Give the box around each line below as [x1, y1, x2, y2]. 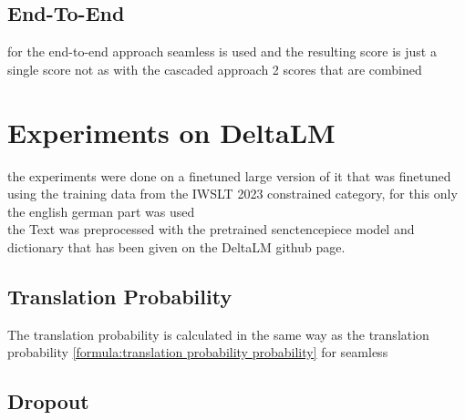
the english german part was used [7, 201, 195, 220]
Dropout [7, 387, 89, 415]
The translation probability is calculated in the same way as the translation [7, 324, 429, 343]
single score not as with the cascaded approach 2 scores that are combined [7, 59, 422, 78]
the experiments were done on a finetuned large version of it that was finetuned [7, 166, 451, 185]
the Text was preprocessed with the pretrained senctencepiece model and [7, 220, 415, 239]
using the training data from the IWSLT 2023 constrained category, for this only [7, 184, 458, 203]
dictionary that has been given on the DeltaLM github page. [7, 237, 346, 256]
